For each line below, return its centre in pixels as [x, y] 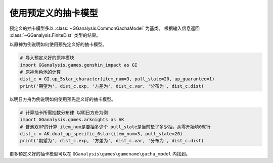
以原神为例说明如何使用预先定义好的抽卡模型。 [58, 44]
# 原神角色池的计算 [40, 72]
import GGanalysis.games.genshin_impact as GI [79, 65]
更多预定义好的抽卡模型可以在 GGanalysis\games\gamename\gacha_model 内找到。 [100, 154]
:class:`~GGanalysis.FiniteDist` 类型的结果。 [55, 35]
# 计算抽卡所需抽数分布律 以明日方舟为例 [64, 113]
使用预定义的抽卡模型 [54, 13]
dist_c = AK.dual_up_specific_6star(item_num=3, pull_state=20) [101, 134]
